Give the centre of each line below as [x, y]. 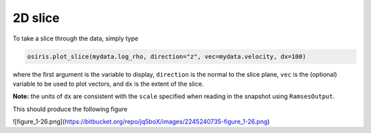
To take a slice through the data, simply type [76, 38]
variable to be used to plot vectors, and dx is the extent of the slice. [108, 84]
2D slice [36, 18]
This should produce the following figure [70, 109]
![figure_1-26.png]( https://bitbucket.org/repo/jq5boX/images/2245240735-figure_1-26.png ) [141, 122]
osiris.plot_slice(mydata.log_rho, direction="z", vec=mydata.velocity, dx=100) [167, 56]
